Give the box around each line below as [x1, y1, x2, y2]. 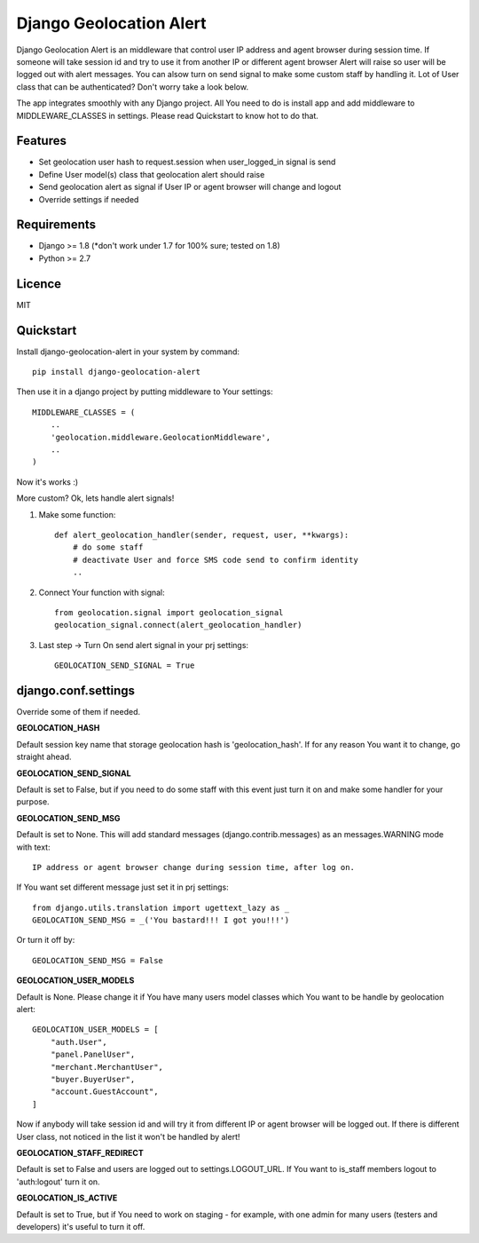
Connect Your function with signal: [38, 587, 166, 598]
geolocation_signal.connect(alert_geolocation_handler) [54, 620, 302, 630]
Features [16, 133, 67, 148]
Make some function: [38, 509, 116, 519]
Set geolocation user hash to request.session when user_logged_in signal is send [38, 156, 336, 168]
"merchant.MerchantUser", [50, 1062, 164, 1072]
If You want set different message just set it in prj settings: [16, 882, 230, 892]
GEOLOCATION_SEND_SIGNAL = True [54, 661, 195, 670]
